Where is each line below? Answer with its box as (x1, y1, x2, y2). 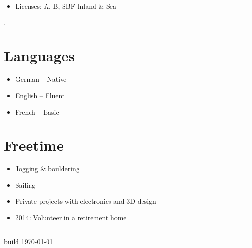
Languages (4, 46, 75, 66)
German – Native (15, 74, 67, 84)
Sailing (15, 179, 36, 190)
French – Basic (15, 106, 59, 117)
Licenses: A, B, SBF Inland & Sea (15, 1, 116, 11)
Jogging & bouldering (15, 163, 79, 174)
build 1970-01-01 (4, 236, 53, 246)
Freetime (4, 135, 64, 155)
